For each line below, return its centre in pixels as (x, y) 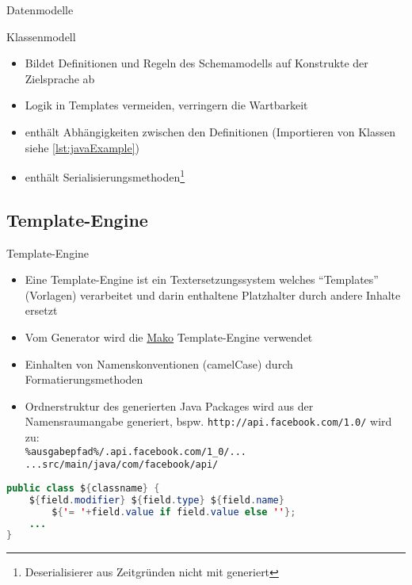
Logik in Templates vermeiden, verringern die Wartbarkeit (166, 105)
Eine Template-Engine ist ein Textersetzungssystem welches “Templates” (202, 279)
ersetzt (41, 310)
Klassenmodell (41, 36)
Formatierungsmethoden (84, 379)
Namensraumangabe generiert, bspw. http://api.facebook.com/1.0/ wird (208, 421)
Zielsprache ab (60, 78)
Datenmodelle (40, 10)
